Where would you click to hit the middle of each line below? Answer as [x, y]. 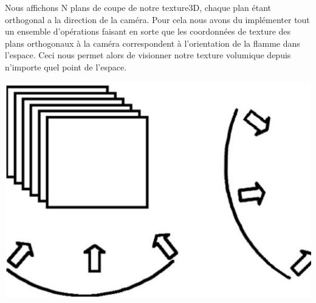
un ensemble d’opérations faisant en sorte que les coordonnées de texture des [148, 31]
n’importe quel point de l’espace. [66, 66]
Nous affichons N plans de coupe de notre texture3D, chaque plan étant [138, 7]
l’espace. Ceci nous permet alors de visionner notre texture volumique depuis [148, 55]
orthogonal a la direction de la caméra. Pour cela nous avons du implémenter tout [157, 19]
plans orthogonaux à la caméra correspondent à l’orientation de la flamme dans [153, 43]
